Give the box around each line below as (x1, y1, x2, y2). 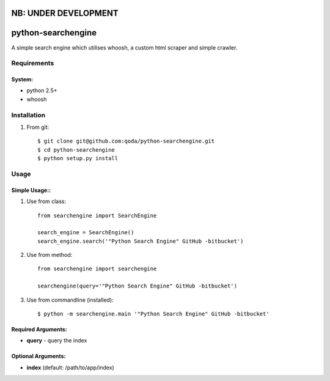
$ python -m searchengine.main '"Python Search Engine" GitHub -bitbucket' (37, 311, 269, 317)
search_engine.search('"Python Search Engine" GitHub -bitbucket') (37, 237, 244, 245)
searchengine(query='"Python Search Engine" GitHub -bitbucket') (37, 283, 238, 290)
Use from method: (26, 251, 73, 259)
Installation (11, 111, 46, 119)
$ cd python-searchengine (37, 146, 116, 153)
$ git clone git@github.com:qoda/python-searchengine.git (37, 138, 215, 145)
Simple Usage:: (11, 187, 51, 194)
